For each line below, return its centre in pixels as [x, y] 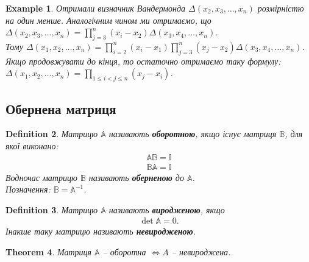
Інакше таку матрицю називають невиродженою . [101, 231]
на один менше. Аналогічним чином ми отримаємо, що [108, 20]
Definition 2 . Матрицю [52, 134]
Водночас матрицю [41, 177]
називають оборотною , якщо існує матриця [193, 134]
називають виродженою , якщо [167, 209]
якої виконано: [32, 145]
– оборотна [124, 252]
